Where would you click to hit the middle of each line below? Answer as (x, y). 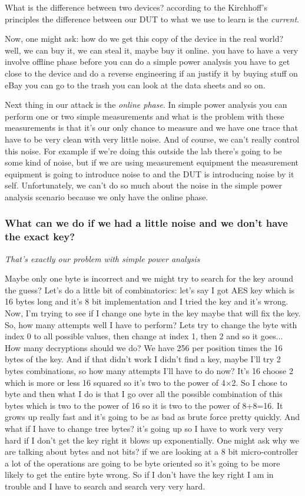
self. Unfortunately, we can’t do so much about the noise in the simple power (143, 185)
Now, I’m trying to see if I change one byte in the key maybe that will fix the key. (153, 313)
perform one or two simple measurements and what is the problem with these (145, 116)
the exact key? (40, 237)
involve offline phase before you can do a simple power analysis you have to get (147, 62)
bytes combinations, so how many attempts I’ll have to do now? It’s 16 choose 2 (149, 370)
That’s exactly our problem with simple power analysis (102, 258)
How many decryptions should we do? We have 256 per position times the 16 (144, 347)
